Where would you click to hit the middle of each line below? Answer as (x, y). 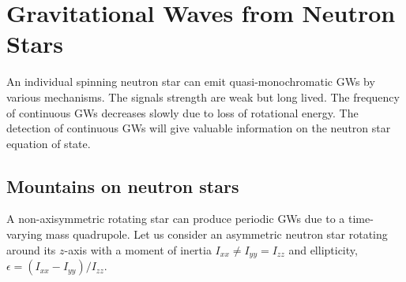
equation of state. (49, 143)
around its (31, 249)
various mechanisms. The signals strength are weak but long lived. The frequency (203, 96)
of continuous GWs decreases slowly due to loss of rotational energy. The (182, 112)
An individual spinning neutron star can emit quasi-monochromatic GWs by (191, 82)
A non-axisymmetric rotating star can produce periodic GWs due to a (176, 219)
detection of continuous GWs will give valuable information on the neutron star (199, 128)
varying (24, 234)
